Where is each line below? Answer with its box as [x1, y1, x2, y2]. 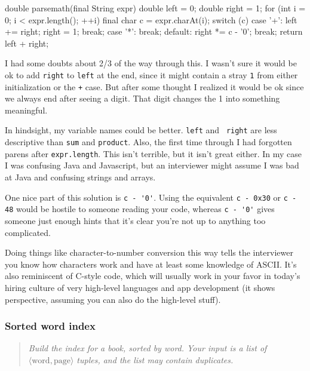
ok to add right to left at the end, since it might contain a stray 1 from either [5, 68, 298, 81]
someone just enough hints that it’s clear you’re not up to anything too [5, 214, 266, 226]
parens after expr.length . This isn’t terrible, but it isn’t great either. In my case [5, 147, 302, 160]
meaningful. [5, 103, 48, 116]
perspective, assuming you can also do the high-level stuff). [5, 293, 221, 305]
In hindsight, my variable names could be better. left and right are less [5, 124, 277, 136]
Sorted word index [5, 318, 96, 333]
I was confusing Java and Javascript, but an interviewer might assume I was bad [5, 159, 299, 171]
